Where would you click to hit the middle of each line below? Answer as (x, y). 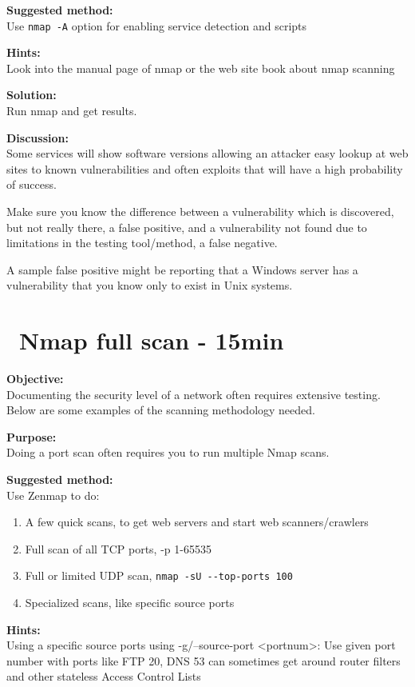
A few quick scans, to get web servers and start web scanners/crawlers (197, 522)
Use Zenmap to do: (53, 495)
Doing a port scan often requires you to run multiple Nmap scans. (168, 452)
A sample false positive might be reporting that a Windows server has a (182, 269)
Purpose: (32, 436)
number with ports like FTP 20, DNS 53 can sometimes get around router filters (204, 660)
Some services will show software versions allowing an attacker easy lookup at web (207, 153)
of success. (32, 184)
